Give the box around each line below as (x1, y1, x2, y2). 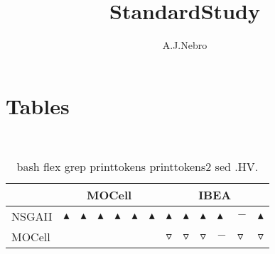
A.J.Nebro (162, 38, 207, 53)
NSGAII (11, 208, 53, 225)
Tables (6, 91, 70, 120)
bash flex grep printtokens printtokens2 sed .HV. (16, 158, 259, 175)
